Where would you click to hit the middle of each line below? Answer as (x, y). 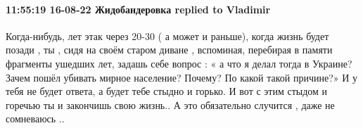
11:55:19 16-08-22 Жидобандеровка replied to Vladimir (138, 9)
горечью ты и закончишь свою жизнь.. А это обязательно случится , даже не (170, 104)
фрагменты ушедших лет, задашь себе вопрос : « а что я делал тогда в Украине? (179, 63)
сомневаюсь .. (35, 119)
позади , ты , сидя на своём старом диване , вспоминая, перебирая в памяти (169, 50)
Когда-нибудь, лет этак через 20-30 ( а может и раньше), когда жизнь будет (167, 36)
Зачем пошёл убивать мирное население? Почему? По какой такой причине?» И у (182, 77)
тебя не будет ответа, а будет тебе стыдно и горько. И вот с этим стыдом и (167, 91)
